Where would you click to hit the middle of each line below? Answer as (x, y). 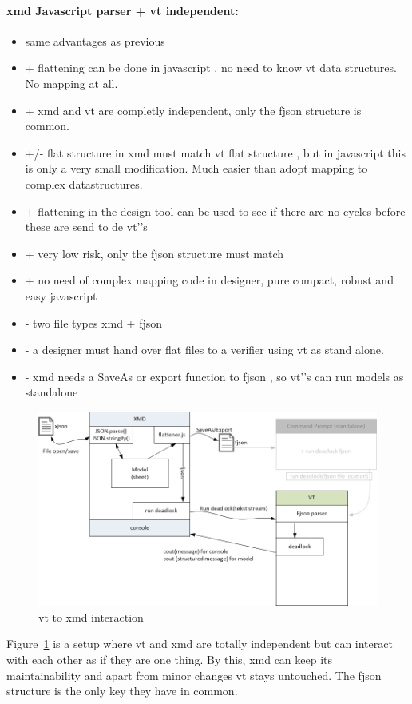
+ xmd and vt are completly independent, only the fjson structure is (193, 110)
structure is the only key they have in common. (122, 691)
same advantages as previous (95, 40)
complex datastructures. (84, 183)
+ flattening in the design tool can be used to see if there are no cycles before (215, 211)
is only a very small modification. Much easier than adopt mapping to (196, 168)
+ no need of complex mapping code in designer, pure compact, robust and (209, 280)
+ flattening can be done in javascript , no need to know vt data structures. (211, 68)
